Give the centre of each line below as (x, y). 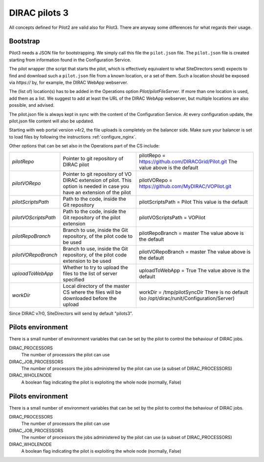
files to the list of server (90, 273)
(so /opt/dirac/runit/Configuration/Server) (187, 298)
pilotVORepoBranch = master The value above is (195, 252)
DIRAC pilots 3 (39, 13)
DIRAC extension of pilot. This (97, 180)
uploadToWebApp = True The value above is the (195, 270)
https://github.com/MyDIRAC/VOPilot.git (185, 186)
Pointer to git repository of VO (97, 174)
